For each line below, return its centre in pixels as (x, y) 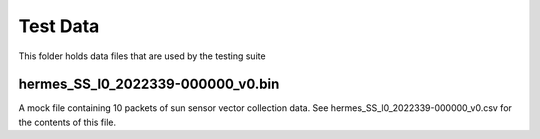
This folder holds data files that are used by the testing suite (142, 56)
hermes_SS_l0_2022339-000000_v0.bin (149, 84)
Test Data (59, 26)
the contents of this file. (67, 122)
